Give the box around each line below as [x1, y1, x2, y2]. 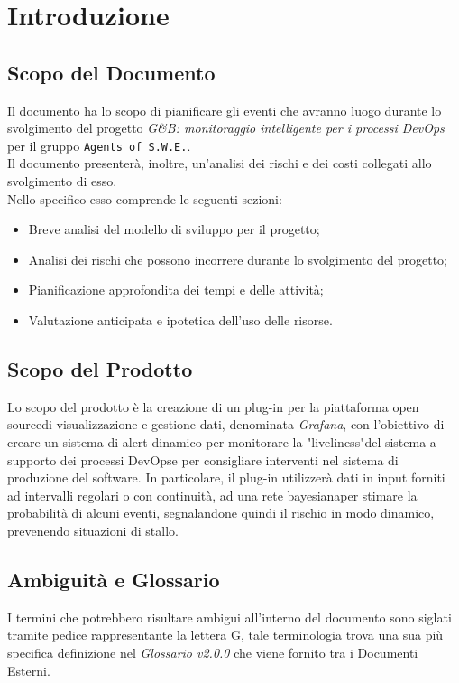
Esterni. [7, 660, 50, 679]
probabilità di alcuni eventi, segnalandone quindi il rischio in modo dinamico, [7, 503, 435, 522]
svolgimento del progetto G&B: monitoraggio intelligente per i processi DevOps [7, 118, 445, 137]
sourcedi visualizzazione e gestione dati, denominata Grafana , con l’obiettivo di [7, 415, 445, 434]
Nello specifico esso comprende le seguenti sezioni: [7, 189, 282, 208]
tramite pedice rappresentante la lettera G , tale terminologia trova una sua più [7, 625, 444, 644]
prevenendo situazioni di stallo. [7, 520, 179, 539]
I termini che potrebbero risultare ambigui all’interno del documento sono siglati [7, 607, 452, 626]
